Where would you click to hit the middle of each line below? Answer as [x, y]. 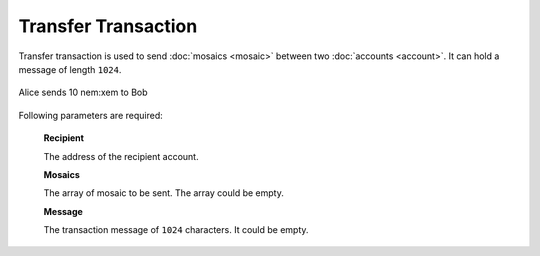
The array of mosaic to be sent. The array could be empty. [163, 193]
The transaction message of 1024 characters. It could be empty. [176, 230]
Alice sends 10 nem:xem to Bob [83, 92]
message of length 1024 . [70, 69]
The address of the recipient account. [121, 156]
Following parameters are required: [91, 115]
